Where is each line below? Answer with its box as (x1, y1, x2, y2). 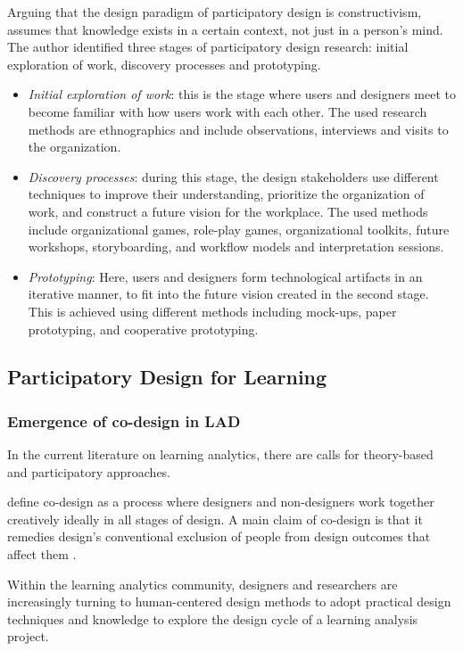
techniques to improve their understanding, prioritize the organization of (28, 185, 425, 203)
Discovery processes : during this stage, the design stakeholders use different (28, 167, 439, 185)
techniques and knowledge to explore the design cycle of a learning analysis (7, 609, 418, 628)
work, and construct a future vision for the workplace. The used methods (28, 202, 428, 220)
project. (7, 627, 49, 646)
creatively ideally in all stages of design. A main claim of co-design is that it (7, 509, 423, 528)
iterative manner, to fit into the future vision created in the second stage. (28, 284, 429, 303)
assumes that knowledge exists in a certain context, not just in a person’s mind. (7, 20, 443, 38)
